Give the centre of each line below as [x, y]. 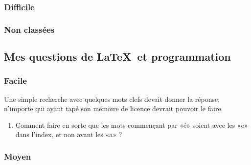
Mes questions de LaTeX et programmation [117, 57]
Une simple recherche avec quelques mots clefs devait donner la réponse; [112, 99]
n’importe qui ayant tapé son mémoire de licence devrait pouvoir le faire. [114, 108]
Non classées [29, 29]
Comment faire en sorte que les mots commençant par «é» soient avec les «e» [132, 125]
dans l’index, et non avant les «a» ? [69, 134]
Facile [15, 81]
